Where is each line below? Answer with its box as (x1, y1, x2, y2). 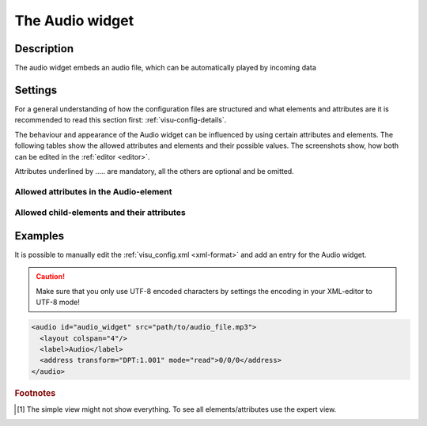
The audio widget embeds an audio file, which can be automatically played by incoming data (14, 63, 316, 73)
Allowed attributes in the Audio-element (14, 186, 173, 197)
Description (14, 42, 74, 55)
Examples (14, 229, 65, 243)
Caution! (36, 272, 66, 281)
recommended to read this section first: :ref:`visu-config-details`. (14, 115, 227, 125)
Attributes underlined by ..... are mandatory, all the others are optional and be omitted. (14, 166, 294, 175)
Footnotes (14, 387, 56, 398)
